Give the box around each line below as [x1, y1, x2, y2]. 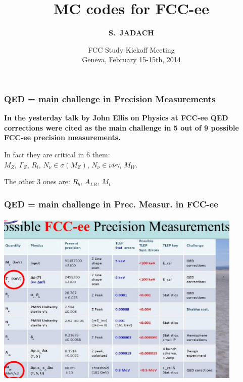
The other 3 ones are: [4, 176, 70, 187]
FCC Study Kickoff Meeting [88, 44, 175, 55]
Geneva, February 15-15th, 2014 [82, 54, 181, 65]
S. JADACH [109, 27, 154, 38]
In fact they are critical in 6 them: [4, 149, 110, 159]
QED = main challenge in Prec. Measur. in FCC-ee [4, 197, 218, 210]
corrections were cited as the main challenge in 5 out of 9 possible [4, 122, 239, 133]
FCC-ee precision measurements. [4, 132, 121, 143]
